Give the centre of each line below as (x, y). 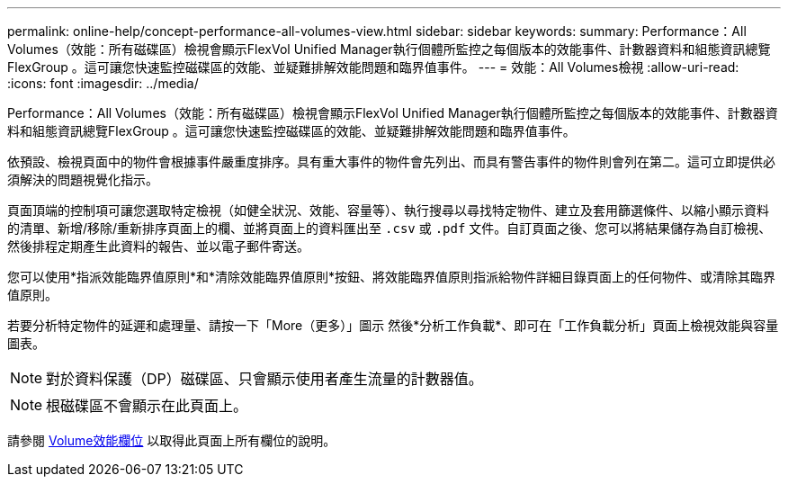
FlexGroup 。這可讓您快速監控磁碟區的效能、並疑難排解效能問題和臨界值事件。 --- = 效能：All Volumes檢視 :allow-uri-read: (373, 67)
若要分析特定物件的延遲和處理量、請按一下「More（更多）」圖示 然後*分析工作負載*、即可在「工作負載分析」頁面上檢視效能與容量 (393, 325)
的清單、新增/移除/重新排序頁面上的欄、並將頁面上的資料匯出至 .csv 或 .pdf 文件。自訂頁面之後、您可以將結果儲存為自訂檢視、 (390, 228)
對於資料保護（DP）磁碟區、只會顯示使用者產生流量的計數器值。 (264, 379)
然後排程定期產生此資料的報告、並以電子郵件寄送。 (158, 246)
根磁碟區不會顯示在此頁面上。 (147, 406)
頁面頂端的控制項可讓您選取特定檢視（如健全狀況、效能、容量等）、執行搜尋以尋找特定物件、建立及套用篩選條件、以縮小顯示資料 (388, 210)
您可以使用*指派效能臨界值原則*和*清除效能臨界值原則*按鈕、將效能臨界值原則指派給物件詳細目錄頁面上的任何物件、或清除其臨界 (392, 277)
